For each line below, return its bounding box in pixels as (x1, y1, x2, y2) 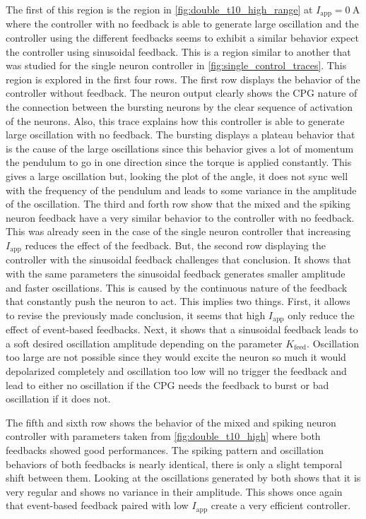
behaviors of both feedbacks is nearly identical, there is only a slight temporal (6, 456, 343, 471)
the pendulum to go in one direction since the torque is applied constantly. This (6, 155, 352, 169)
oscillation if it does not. (6, 391, 111, 406)
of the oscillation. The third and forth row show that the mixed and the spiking (6, 196, 351, 211)
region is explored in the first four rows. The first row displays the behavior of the (6, 71, 360, 86)
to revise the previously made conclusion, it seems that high (6, 307, 266, 322)
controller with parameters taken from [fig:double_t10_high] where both (6, 429, 321, 443)
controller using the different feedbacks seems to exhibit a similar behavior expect (6, 30, 359, 45)
